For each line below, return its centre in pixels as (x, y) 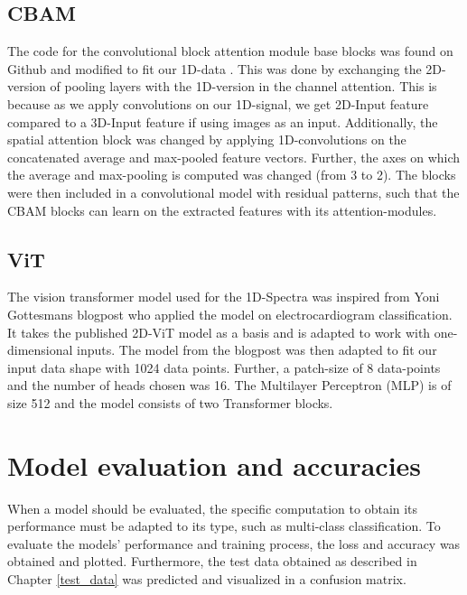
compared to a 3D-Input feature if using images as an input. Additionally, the (223, 121)
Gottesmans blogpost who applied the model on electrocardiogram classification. (230, 314)
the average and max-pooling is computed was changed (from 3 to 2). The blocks (232, 175)
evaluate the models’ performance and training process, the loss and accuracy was (234, 543)
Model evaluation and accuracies (215, 465)
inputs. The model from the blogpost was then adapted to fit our (257, 350)
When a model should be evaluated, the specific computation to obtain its (213, 508)
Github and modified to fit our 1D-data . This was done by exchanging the (215, 68)
